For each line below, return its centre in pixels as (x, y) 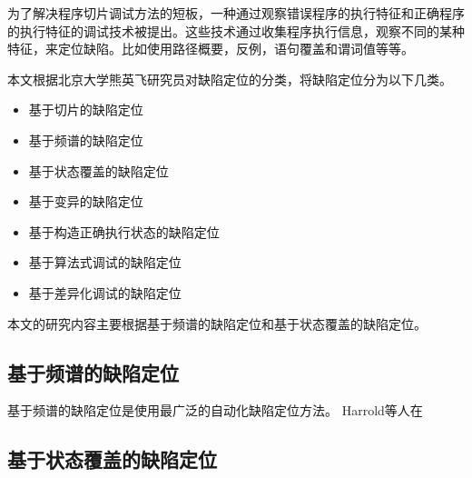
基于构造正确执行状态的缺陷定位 (124, 231)
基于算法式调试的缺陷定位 (105, 262)
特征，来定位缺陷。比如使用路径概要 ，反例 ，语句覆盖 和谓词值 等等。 (211, 49)
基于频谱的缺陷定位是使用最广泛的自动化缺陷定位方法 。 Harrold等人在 (215, 410)
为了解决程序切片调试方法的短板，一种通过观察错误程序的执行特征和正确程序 (236, 13)
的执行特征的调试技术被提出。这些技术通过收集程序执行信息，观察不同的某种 (236, 30)
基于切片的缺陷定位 (86, 110)
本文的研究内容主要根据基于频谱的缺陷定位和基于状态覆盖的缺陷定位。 (217, 323)
